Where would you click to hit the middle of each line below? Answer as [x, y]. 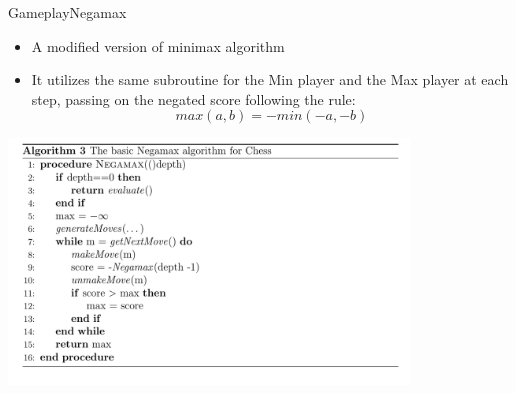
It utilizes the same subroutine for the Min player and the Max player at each [270, 79]
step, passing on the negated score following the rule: [193, 98]
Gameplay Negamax [67, 12]
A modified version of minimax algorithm [158, 45]
